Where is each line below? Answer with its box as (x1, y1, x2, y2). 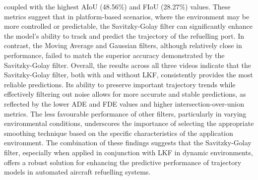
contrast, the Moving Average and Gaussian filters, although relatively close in (4, 40, 242, 51)
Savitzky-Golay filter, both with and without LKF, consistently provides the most (4, 69, 253, 80)
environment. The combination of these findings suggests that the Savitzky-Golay (4, 137, 252, 148)
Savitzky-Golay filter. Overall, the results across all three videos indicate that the (4, 60, 252, 70)
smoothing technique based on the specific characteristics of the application (4, 127, 233, 138)
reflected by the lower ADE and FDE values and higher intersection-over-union (4, 98, 244, 109)
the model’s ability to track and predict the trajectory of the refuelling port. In (4, 30, 245, 41)
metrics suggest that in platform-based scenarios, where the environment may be (4, 11, 250, 21)
